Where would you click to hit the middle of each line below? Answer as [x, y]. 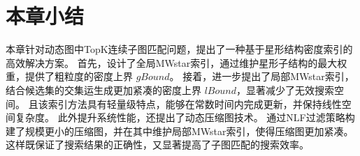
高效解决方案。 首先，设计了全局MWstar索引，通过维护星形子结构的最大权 [177, 62]
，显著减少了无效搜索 [285, 89]
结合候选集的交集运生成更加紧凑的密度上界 [103, 89]
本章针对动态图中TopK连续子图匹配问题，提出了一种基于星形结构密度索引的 [179, 49]
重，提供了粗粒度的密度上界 [69, 76]
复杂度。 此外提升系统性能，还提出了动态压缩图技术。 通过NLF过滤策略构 [185, 117]
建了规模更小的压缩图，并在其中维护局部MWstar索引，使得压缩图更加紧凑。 [180, 131]
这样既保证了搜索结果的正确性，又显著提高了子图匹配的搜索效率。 [157, 145]
